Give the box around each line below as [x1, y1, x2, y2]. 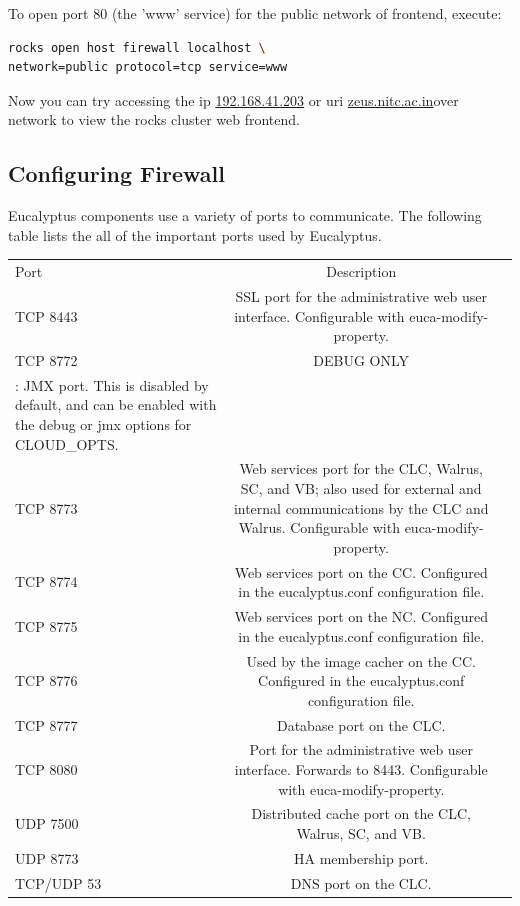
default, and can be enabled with [15, 394, 217, 415]
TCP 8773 [15, 497, 78, 518]
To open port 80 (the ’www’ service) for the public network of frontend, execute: [8, 3, 502, 23]
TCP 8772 [15, 349, 78, 370]
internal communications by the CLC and [233, 497, 489, 518]
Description [326, 261, 397, 282]
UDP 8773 [15, 847, 79, 868]
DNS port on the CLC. [290, 872, 432, 893]
